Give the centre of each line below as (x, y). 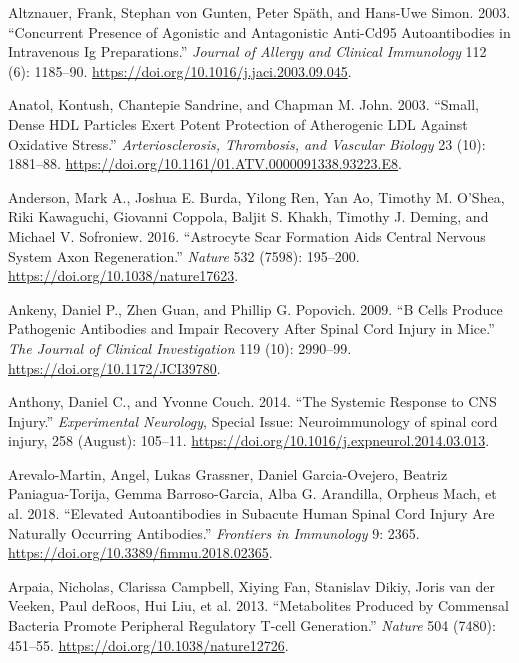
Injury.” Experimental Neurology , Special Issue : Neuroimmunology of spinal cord (253, 420)
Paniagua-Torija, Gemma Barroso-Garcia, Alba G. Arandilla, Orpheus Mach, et (252, 493)
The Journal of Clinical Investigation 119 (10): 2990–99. (180, 347)
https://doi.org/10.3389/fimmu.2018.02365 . (140, 552)
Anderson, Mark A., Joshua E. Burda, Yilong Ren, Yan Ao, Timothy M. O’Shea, (256, 196)
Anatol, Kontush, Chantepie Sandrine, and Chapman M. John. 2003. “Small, (243, 104)
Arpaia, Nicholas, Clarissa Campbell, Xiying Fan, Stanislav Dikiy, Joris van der (251, 585)
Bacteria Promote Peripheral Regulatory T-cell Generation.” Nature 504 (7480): (252, 625)
